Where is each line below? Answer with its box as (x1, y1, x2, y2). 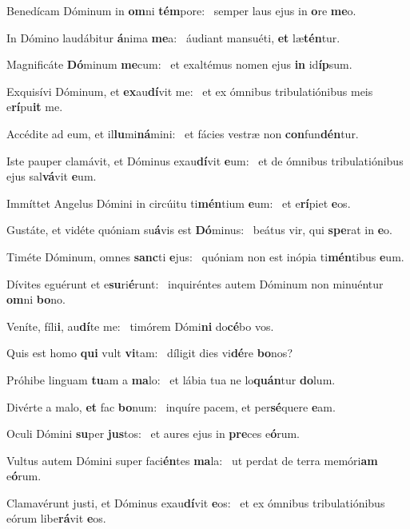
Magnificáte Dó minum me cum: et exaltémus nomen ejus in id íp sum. (6, 56, 352, 73)
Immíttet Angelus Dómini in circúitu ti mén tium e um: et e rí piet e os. (6, 194, 351, 211)
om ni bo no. (6, 291, 66, 308)
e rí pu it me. (6, 98, 63, 115)
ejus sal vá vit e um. (6, 168, 97, 185)
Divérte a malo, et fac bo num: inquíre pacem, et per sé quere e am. (6, 398, 336, 415)
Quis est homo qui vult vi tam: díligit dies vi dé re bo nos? (6, 344, 293, 361)
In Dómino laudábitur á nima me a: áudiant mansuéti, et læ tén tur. (6, 29, 340, 46)
